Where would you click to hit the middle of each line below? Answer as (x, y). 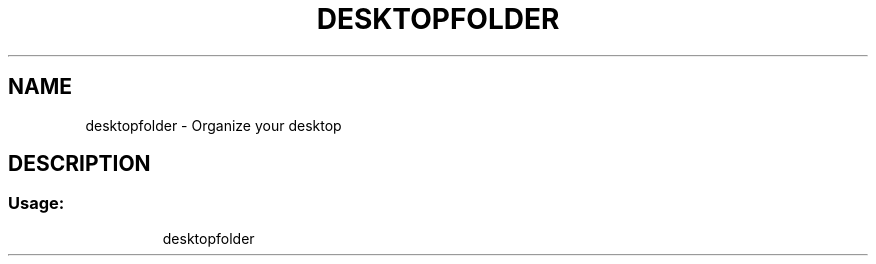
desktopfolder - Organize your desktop (213, 125)
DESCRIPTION (79, 164)
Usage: (36, 203)
